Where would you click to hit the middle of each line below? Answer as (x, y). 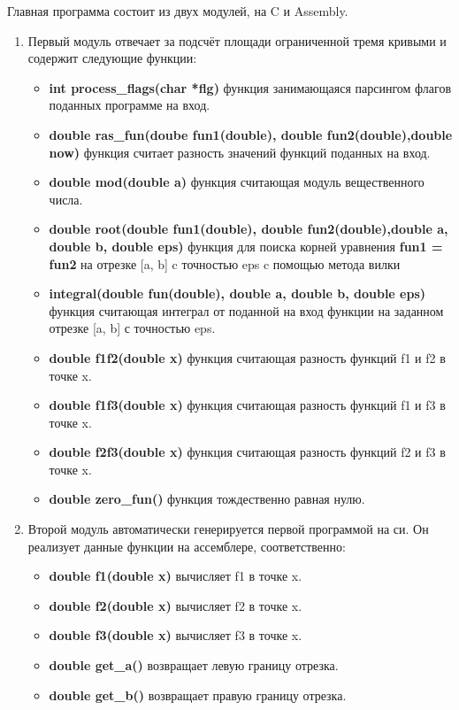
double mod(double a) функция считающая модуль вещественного (237, 182)
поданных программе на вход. (130, 105)
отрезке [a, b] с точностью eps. (132, 328)
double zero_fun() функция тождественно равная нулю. (207, 499)
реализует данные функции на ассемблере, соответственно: (187, 546)
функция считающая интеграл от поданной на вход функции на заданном (246, 310)
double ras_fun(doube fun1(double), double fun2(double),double (251, 134)
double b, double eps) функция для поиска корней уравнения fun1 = (246, 246)
